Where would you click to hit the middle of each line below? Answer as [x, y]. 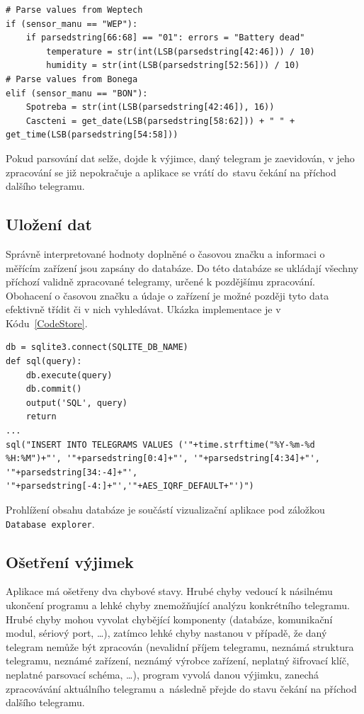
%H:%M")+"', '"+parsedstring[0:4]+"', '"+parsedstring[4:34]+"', [163, 459]
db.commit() [54, 389]
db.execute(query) [69, 375]
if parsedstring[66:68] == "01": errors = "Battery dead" [165, 38]
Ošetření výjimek [70, 561]
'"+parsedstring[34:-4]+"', [72, 472]
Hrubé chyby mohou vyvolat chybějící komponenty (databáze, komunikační [169, 619]
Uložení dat [49, 224]
